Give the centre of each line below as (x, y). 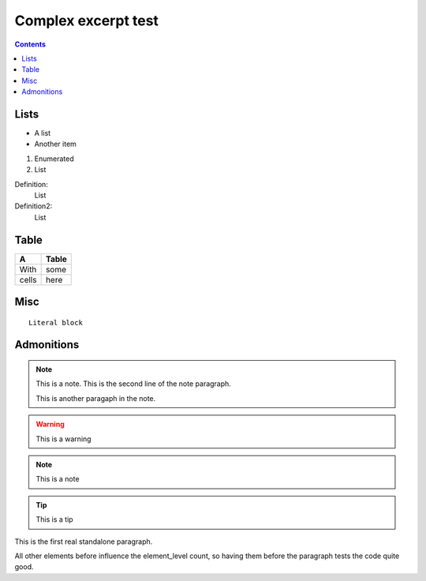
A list (43, 133)
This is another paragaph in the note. (96, 398)
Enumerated (54, 159)
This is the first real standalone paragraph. (84, 542)
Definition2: (34, 206)
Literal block (56, 322)
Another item (55, 144)
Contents (30, 44)
